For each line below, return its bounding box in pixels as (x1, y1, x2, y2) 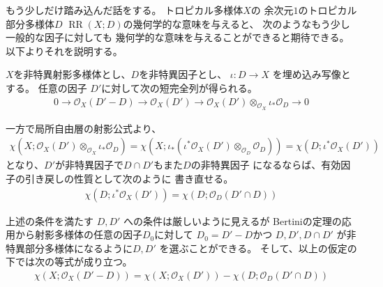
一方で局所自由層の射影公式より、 (6, 121, 162, 135)
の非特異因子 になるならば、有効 (190, 157, 341, 172)
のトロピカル (298, 3, 357, 17)
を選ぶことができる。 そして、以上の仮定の (159, 240, 357, 255)
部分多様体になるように (24, 240, 133, 255)
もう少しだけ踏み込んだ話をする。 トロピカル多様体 (6, 3, 243, 17)
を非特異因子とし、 (139, 67, 227, 82)
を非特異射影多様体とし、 (13, 67, 131, 82)
